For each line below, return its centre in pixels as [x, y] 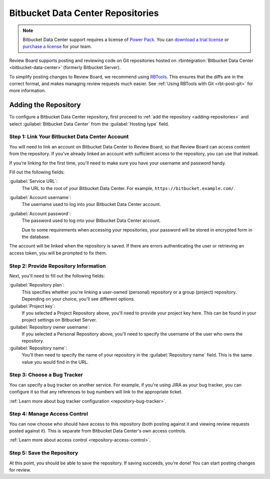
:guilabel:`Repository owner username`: [50, 327]
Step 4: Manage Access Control [49, 414]
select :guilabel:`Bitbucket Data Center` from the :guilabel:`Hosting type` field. [89, 124]
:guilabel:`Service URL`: [33, 181]
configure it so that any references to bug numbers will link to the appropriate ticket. [96, 392]
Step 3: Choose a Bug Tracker [46, 375]
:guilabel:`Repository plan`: [37, 285]
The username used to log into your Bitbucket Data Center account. [91, 204]
